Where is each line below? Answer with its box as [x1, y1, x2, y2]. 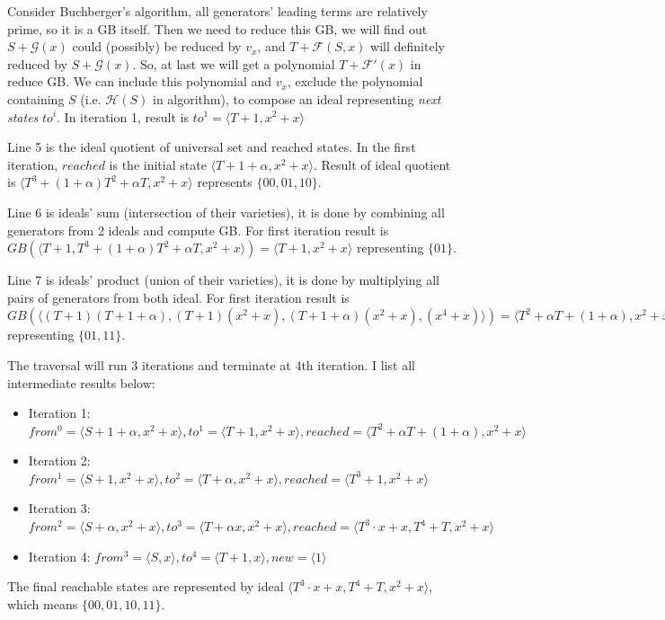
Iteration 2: [28, 451, 91, 470]
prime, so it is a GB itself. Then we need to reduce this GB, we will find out [7, 19, 428, 38]
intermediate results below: [7, 373, 155, 392]
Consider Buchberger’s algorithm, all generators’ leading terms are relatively [7, 2, 428, 20]
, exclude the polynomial [287, 72, 423, 91]
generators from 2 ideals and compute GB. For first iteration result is [7, 220, 389, 239]
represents [197, 173, 253, 191]
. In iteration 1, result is [57, 107, 189, 126]
